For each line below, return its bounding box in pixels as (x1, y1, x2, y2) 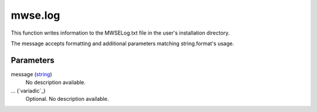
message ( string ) (11, 70, 52, 77)
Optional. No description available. (25, 96, 109, 103)
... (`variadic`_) (11, 87, 46, 94)
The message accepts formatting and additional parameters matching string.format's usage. (11, 40, 234, 47)
